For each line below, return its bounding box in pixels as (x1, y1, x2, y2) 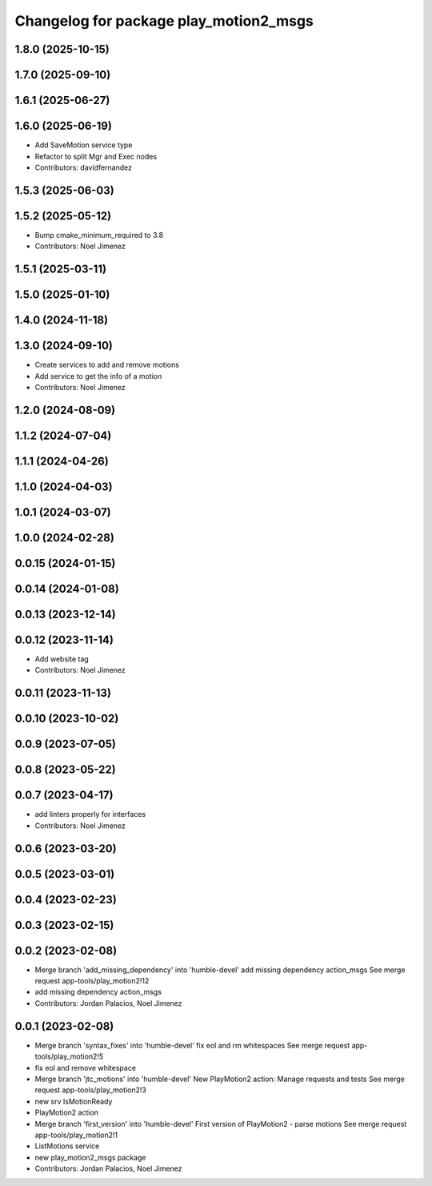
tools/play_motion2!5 (34, 1051, 104, 1061)
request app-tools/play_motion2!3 (34, 1085, 147, 1095)
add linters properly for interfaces (34, 810, 146, 819)
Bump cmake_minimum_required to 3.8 (34, 230, 164, 239)
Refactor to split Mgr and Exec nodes (34, 151, 158, 161)
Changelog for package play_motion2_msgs (14, 12, 314, 30)
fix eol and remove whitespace (34, 1063, 136, 1072)
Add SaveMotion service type (34, 140, 133, 150)
